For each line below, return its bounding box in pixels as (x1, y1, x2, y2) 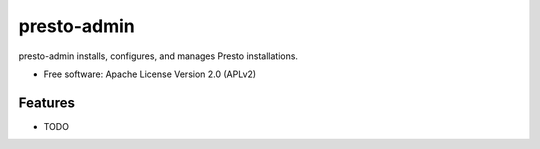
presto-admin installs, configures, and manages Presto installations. (18, 50, 299, 62)
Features (18, 94, 75, 111)
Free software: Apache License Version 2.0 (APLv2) (43, 68, 257, 80)
